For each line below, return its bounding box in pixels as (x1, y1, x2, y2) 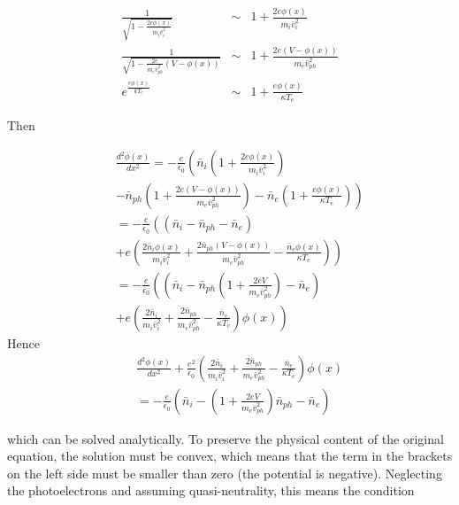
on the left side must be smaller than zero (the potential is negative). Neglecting (7, 463, 442, 482)
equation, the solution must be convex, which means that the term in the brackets (7, 447, 453, 465)
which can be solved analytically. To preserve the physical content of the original (7, 429, 444, 447)
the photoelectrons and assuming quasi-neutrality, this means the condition (7, 481, 415, 500)
